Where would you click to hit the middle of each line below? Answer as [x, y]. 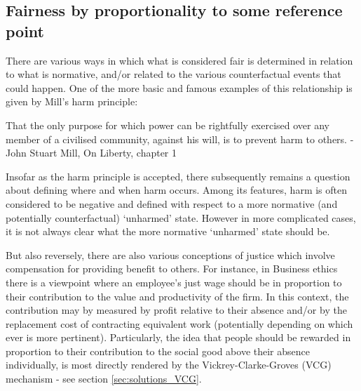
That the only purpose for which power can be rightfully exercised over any [168, 125]
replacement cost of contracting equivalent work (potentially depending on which [179, 323]
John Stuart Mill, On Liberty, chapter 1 [91, 153]
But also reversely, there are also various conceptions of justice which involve [170, 254]
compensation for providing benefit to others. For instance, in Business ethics [172, 269]
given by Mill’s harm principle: [72, 101]
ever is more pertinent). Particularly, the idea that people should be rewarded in [178, 337]
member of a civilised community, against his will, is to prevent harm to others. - [180, 139]
